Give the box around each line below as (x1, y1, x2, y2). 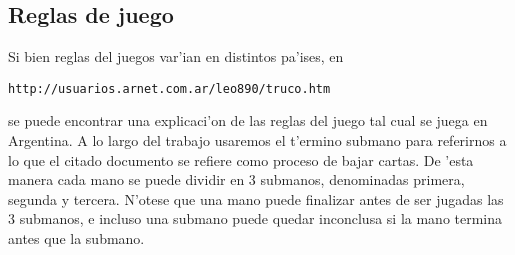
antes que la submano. (8, 228, 145, 249)
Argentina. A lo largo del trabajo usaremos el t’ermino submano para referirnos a (8, 130, 507, 151)
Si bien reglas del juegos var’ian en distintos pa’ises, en (8, 46, 344, 67)
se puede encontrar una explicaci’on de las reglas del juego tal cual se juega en (8, 110, 488, 131)
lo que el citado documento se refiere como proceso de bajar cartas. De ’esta (8, 149, 474, 170)
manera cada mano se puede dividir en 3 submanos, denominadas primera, (8, 169, 465, 190)
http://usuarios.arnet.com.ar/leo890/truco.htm (8, 81, 331, 96)
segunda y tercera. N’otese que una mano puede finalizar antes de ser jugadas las (8, 188, 504, 209)
